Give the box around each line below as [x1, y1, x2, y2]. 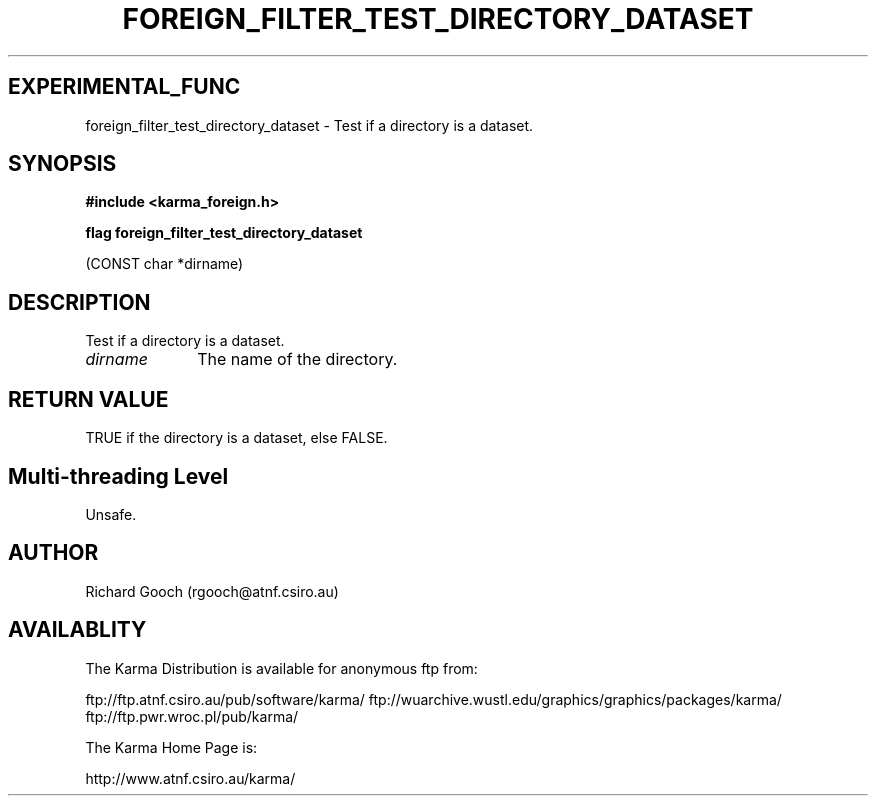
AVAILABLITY [8, 617, 147, 643]
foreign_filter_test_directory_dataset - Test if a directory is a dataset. [85, 116, 534, 134]
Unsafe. [85, 505, 137, 523]
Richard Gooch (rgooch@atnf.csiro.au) [85, 582, 339, 600]
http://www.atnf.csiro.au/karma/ [85, 769, 296, 787]
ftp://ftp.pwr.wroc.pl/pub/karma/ [85, 707, 299, 725]
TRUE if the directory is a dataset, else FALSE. [85, 429, 388, 447]
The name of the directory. [197, 349, 398, 370]
